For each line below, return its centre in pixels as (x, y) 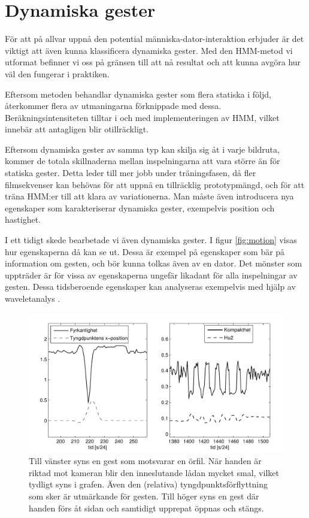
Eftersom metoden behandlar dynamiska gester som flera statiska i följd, (138, 94)
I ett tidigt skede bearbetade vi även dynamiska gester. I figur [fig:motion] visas (151, 240)
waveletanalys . (33, 298)
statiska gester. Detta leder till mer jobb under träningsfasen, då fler (131, 173)
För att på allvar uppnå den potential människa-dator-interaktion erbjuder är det (154, 39)
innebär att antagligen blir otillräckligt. (77, 129)
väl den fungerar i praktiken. (57, 73)
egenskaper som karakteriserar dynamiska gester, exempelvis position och (140, 207)
